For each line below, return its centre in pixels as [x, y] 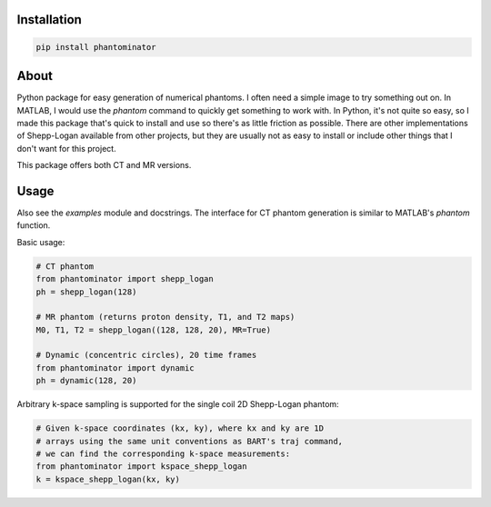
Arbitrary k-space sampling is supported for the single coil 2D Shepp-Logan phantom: [178, 404]
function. [34, 225]
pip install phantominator [96, 47]
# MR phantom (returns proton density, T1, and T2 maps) [165, 317]
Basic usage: [41, 242]
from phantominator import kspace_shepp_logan [141, 467]
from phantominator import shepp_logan [125, 279]
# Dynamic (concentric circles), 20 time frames [146, 355]
